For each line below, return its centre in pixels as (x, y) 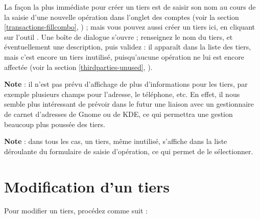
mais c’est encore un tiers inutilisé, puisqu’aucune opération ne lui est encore (124, 56)
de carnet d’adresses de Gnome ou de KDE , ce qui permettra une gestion (119, 114)
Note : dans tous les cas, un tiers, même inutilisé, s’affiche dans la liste (116, 141)
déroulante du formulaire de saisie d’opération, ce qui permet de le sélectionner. (129, 151)
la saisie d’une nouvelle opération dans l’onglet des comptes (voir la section (122, 17)
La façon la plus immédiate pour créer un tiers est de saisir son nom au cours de (130, 7)
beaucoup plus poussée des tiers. (55, 124)
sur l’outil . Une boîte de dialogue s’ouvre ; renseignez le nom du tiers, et (119, 36)
